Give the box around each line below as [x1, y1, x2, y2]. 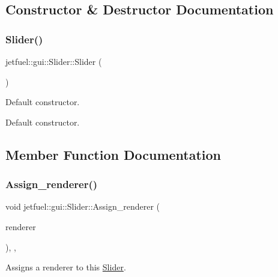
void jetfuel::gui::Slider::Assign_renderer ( [5, 200, 160, 213]
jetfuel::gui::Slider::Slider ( [5, 55, 102, 67]
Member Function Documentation [5, 145, 222, 163]
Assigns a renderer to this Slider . [5, 261, 126, 273]
